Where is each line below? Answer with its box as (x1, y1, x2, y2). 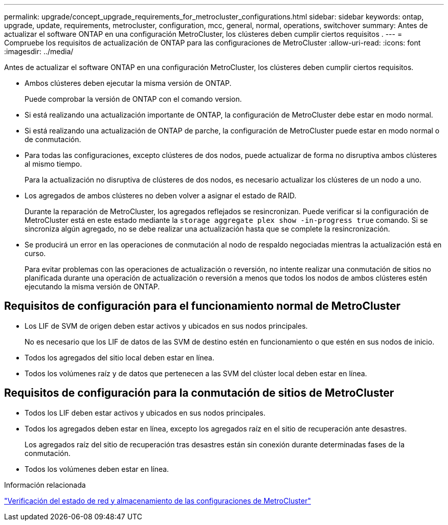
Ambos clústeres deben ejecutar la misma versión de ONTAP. (25, 79, 232, 87)
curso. (25, 249, 46, 258)
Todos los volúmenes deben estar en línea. (25, 464, 169, 473)
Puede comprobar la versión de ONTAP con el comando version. (25, 95, 242, 103)
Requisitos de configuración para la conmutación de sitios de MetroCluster (4, 386, 394, 400)
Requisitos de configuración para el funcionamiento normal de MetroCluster (4, 300, 401, 313)
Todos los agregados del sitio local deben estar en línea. (25, 353, 214, 362)
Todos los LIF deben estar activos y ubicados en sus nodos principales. (25, 408, 265, 417)
